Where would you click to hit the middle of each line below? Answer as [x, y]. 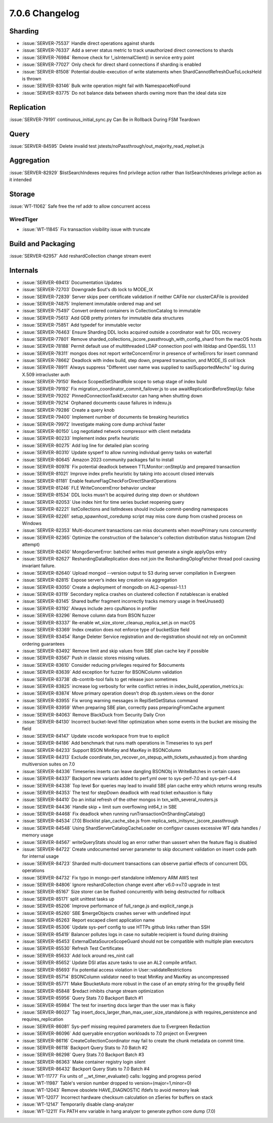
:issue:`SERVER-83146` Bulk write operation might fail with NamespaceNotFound [106, 86]
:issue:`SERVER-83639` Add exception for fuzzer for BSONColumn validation [102, 672]
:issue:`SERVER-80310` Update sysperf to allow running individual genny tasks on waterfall [117, 453]
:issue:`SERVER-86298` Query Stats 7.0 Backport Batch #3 [83, 1055]
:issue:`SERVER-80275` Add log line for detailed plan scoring [85, 445]
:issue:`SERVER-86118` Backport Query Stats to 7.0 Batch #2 [85, 1048]
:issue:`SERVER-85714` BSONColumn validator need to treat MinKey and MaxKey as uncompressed [126, 977]
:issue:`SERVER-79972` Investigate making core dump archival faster [94, 424]
